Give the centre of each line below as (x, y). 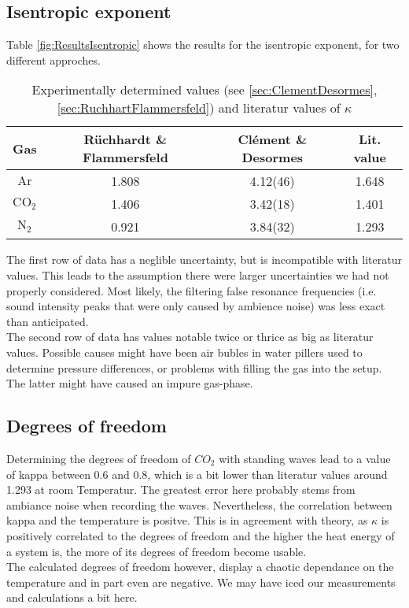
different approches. (53, 59)
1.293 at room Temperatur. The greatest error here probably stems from (181, 489)
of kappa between (48, 474)
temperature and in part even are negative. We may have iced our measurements (201, 582)
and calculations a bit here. (72, 597)
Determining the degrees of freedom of (99, 458)
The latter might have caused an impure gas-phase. (130, 383)
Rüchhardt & (125, 139)
